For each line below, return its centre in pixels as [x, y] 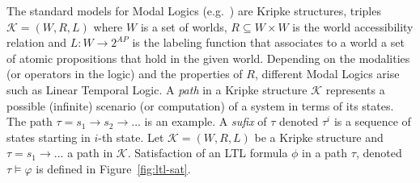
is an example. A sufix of [206, 121]
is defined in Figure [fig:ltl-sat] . [113, 168]
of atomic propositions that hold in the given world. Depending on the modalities [208, 58]
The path [30, 121]
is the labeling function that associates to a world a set [268, 42]
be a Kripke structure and [319, 137]
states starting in [49, 137]
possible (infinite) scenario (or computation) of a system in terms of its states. [200, 105]
